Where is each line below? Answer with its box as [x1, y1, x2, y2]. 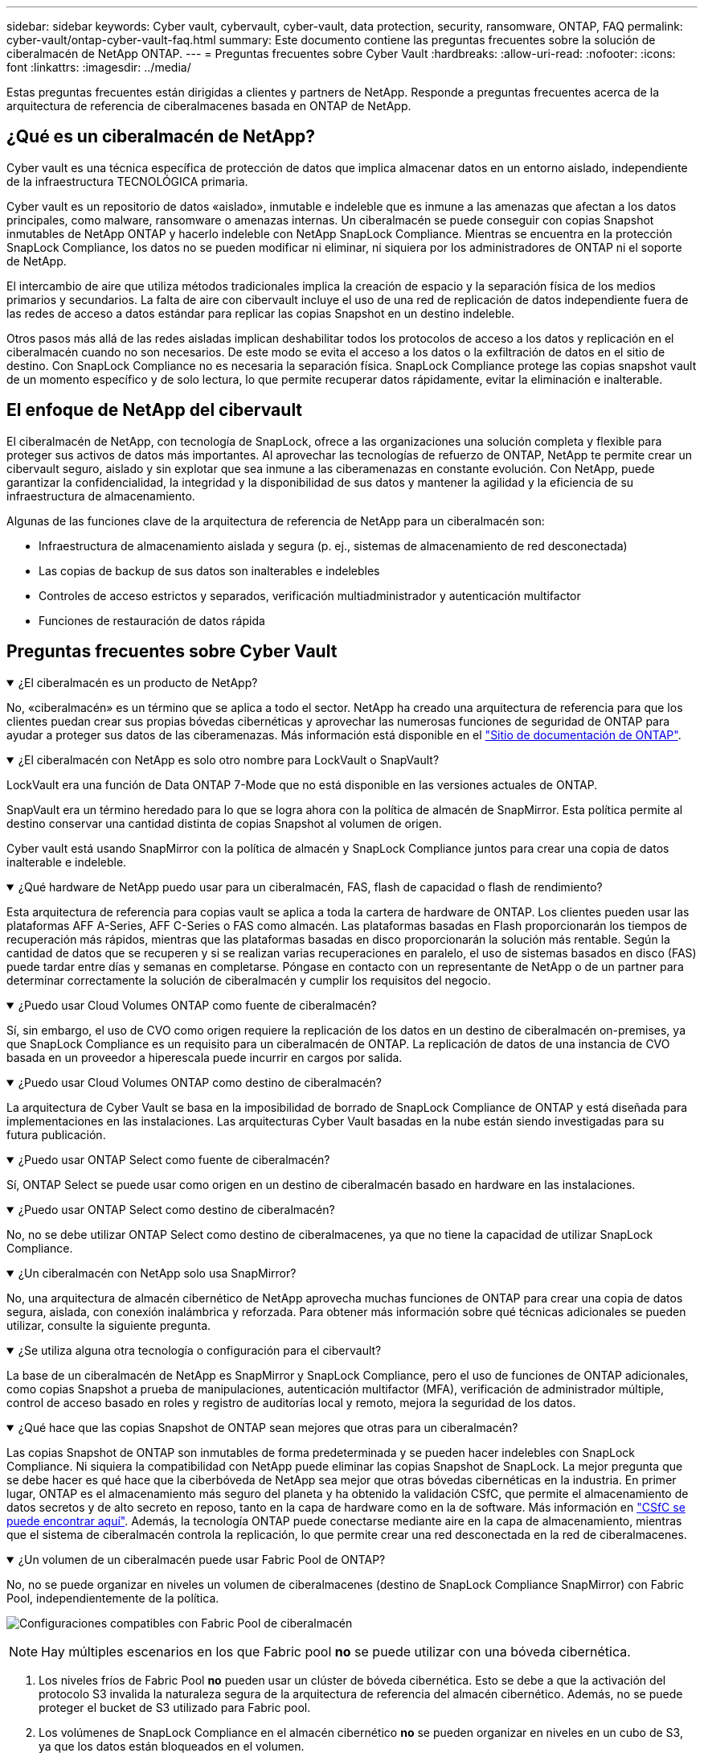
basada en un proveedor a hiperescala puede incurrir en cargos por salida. [6, 1050, 403, 1064]
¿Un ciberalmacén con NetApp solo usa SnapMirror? [18, 1265, 297, 1280]
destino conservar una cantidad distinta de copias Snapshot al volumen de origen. [6, 816, 442, 830]
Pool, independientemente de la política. [6, 1590, 219, 1605]
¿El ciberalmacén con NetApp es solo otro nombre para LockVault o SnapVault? [18, 752, 440, 767]
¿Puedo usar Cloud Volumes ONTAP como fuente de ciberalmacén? [18, 998, 377, 1012]
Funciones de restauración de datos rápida [39, 613, 265, 627]
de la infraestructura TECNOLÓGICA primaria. [6, 174, 248, 188]
